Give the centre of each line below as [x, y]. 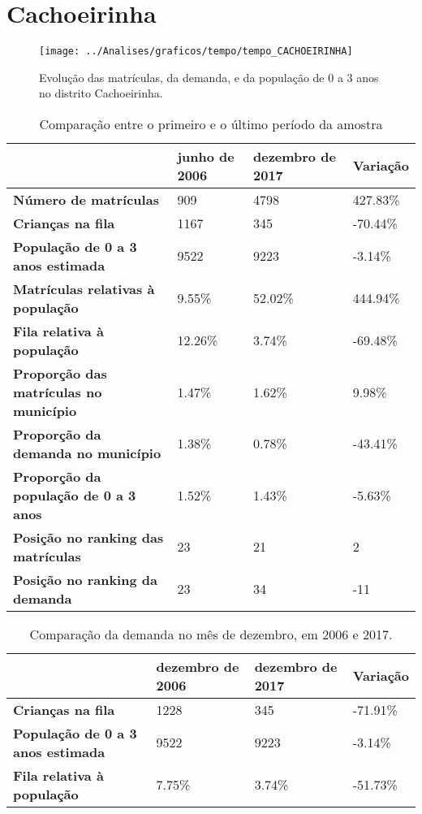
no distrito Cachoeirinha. [101, 93]
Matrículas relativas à [84, 288]
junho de [206, 156]
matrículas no [58, 392]
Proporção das [60, 373]
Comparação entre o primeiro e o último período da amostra [211, 123]
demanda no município [87, 452]
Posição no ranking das [88, 537]
